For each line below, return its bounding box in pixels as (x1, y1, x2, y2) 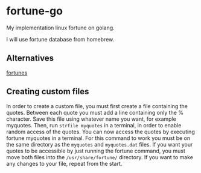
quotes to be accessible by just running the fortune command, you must (6, 147, 185, 154)
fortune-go (6, 4, 63, 18)
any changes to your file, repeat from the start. (6, 160, 123, 167)
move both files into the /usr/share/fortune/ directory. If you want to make (6, 153, 194, 160)
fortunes (6, 69, 28, 76)
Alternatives (6, 53, 54, 64)
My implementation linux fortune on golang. (6, 24, 115, 31)
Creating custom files (6, 86, 89, 97)
